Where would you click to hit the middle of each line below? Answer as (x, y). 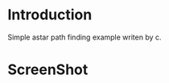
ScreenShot (48, 70)
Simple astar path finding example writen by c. (84, 37)
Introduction (50, 15)
